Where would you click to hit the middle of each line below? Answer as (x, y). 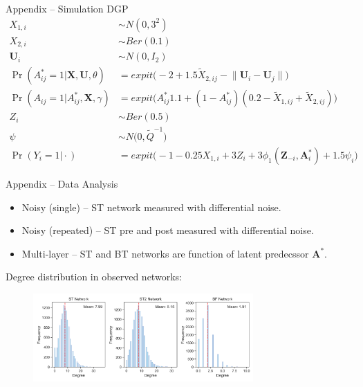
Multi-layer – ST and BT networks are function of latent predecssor (165, 253)
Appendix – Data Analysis (62, 184)
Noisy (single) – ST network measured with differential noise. (151, 207)
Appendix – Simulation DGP (67, 8)
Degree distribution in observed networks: (94, 277)
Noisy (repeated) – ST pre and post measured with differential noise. (168, 230)
